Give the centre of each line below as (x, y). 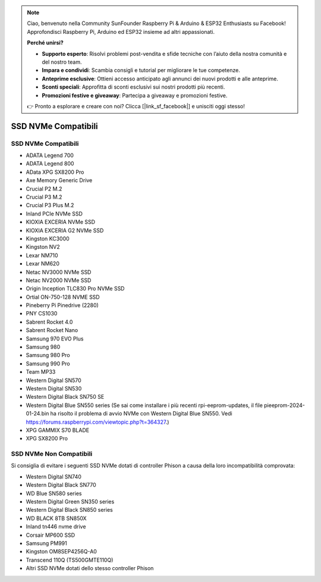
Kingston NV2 (43, 247)
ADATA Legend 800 (50, 164)
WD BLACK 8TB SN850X (56, 518)
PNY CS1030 (42, 314)
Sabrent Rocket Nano (52, 330)
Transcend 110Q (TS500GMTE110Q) (70, 560)
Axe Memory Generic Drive (59, 180)
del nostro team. (62, 62)
